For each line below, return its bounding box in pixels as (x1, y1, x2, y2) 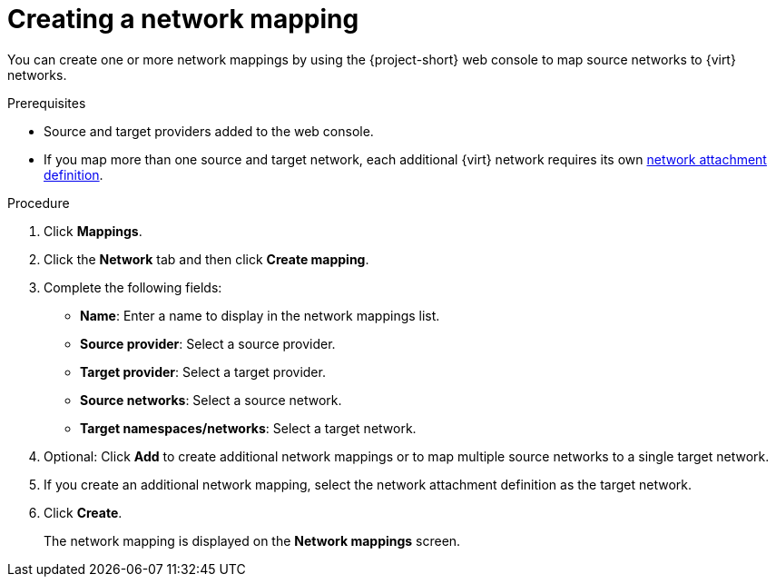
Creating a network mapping (7, 4, 359, 35)
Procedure (7, 194, 70, 211)
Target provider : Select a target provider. (80, 363, 326, 380)
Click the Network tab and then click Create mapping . (44, 251, 369, 267)
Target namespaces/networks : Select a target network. (80, 420, 417, 436)
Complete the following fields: (44, 279, 222, 295)
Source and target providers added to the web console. (44, 123, 374, 139)
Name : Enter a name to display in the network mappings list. (80, 307, 440, 323)
